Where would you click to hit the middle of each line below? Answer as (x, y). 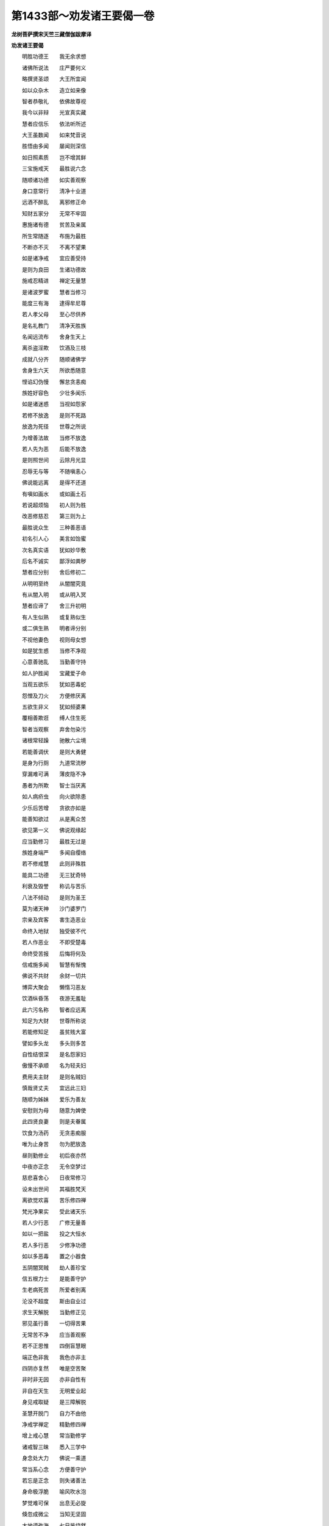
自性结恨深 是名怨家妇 (54, 1054)
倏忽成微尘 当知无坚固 (54, 1514)
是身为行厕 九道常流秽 (54, 762)
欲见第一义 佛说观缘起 (54, 830)
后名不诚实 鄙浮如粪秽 (54, 561)
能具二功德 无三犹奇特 (54, 875)
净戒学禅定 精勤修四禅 (54, 1424)
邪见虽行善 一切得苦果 (54, 1323)
